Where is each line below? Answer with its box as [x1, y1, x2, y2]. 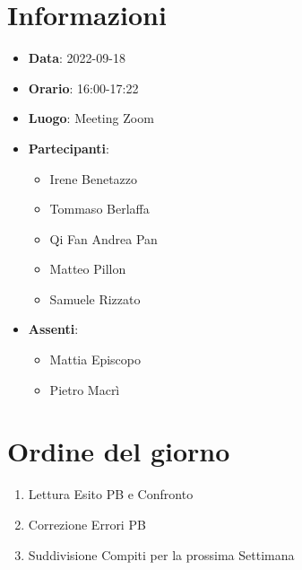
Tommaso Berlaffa [49, 199, 150, 218]
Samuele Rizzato [49, 289, 141, 308]
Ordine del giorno [7, 433, 230, 469]
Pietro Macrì [49, 380, 120, 399]
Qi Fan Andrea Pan [49, 229, 158, 248]
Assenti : [28, 320, 79, 338]
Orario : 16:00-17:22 [28, 78, 139, 97]
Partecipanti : [28, 138, 109, 157]
